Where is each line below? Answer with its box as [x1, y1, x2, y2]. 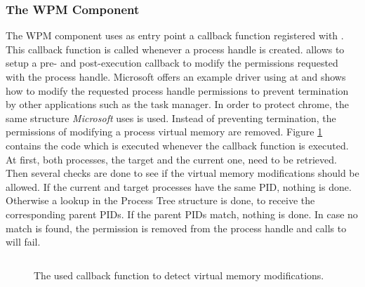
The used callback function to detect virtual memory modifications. [34, 267, 324, 282]
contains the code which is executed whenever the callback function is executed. [6, 138, 349, 152]
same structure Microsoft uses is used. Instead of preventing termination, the [6, 110, 336, 125]
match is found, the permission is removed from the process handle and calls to [6, 220, 347, 235]
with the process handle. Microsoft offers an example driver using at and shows [6, 69, 346, 84]
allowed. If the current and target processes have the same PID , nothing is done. [6, 179, 352, 194]
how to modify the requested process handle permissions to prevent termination [6, 83, 349, 98]
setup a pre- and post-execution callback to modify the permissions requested [6, 55, 338, 70]
